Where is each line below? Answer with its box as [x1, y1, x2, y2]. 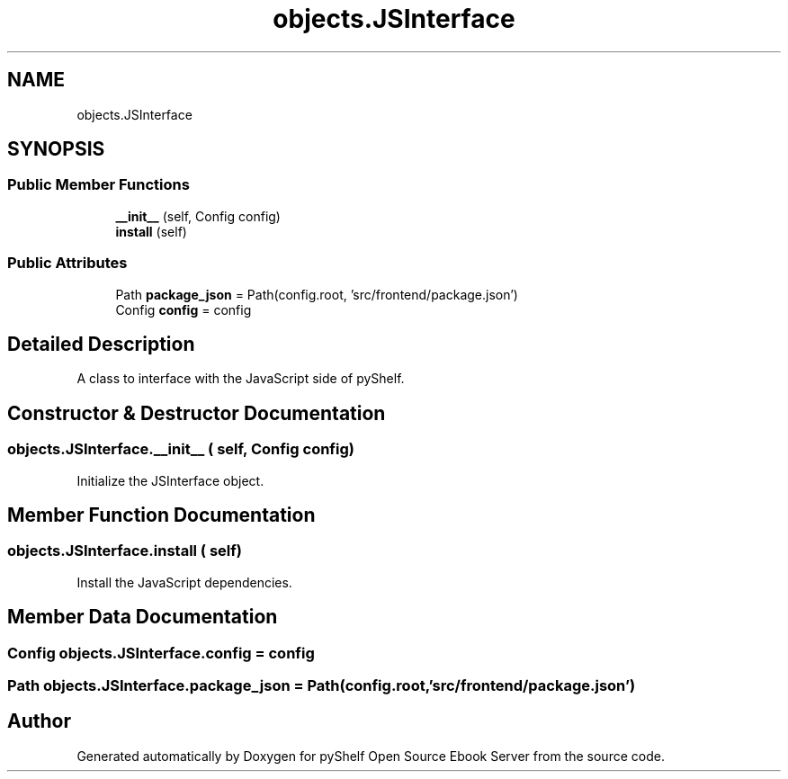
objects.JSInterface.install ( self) [7, 542, 242, 560]
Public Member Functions [7, 175, 190, 194]
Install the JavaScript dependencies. [76, 574, 292, 590]
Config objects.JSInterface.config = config [7, 643, 315, 662]
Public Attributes [7, 254, 128, 273]
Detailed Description [7, 332, 195, 355]
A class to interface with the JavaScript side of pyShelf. [76, 371, 405, 387]
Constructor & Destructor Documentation [7, 401, 386, 425]
